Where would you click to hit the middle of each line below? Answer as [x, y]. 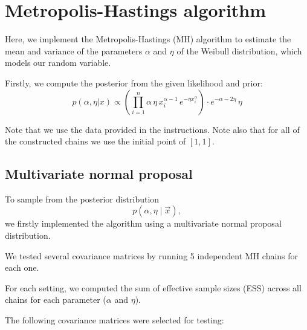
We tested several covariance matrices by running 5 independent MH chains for [152, 255]
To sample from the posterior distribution [82, 199]
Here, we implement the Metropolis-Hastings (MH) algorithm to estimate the [148, 39]
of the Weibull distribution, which [239, 50]
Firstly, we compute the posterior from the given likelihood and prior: [134, 82]
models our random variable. [58, 63]
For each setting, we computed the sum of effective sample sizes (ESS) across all [153, 287]
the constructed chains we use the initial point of [95, 141]
